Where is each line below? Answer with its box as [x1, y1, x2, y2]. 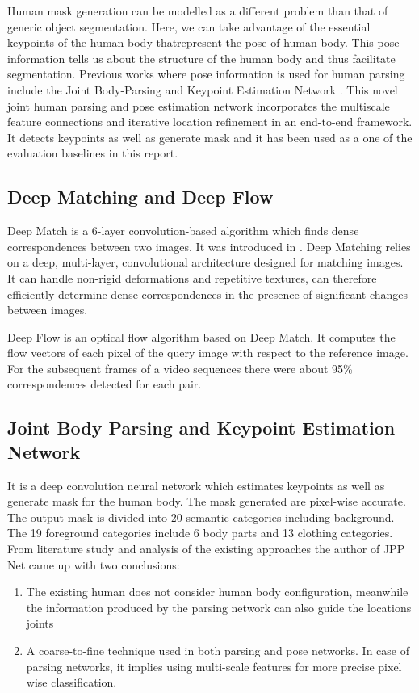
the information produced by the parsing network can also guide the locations [26, 598, 412, 615]
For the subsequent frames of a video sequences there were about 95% [7, 359, 353, 376]
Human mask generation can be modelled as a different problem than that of [7, 2, 388, 19]
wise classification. [26, 674, 117, 691]
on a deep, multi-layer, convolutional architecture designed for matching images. [7, 254, 404, 271]
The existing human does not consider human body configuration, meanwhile [26, 583, 409, 600]
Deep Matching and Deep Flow [7, 184, 274, 209]
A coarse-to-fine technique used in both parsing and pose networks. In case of [26, 642, 410, 659]
